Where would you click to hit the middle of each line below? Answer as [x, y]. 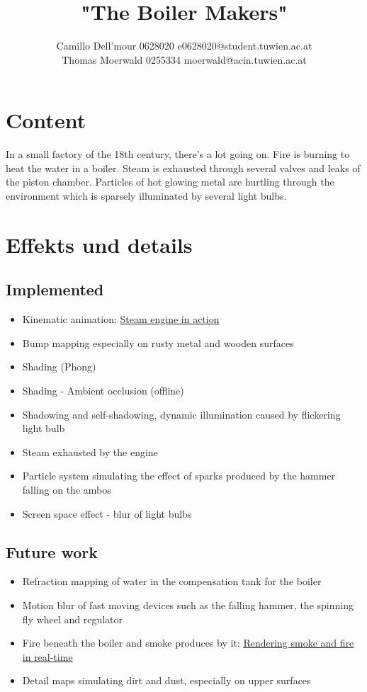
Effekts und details [99, 244]
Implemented [55, 289]
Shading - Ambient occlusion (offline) [103, 390]
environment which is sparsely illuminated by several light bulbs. [146, 196]
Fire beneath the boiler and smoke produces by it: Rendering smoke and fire [188, 643]
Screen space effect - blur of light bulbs [107, 513]
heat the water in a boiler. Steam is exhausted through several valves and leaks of [183, 168]
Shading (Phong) [59, 367]
